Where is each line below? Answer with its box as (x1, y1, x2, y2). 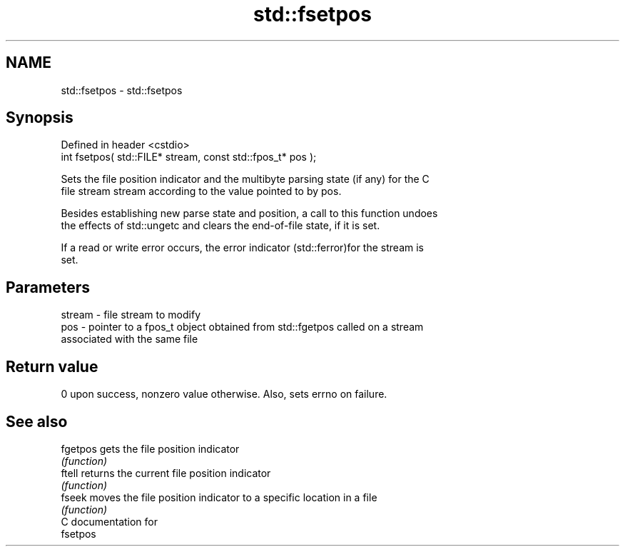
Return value (6, 357, 98, 376)
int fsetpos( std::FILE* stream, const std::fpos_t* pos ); (61, 151, 317, 164)
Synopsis (6, 109, 73, 127)
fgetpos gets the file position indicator (61, 442, 240, 455)
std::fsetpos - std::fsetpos (61, 84, 183, 96)
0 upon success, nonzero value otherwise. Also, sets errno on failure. (61, 388, 387, 401)
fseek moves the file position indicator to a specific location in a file (61, 491, 377, 503)
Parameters (6, 278, 90, 296)
